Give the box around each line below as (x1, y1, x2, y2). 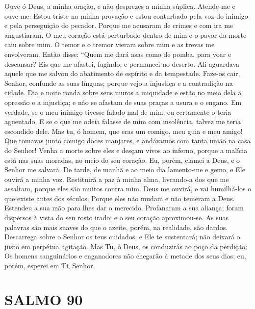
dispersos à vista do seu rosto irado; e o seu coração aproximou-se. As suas (4, 212, 229, 223)
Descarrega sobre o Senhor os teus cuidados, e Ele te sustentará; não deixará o (4, 232, 240, 242)
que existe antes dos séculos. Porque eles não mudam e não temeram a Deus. (4, 193, 235, 203)
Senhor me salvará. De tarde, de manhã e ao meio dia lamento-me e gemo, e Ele (4, 164, 245, 175)
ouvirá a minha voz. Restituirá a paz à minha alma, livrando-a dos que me (4, 174, 229, 184)
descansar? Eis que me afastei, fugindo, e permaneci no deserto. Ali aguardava (4, 58, 240, 69)
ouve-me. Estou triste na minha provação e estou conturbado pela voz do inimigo (4, 10, 248, 21)
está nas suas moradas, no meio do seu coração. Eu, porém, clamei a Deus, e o (4, 154, 240, 165)
